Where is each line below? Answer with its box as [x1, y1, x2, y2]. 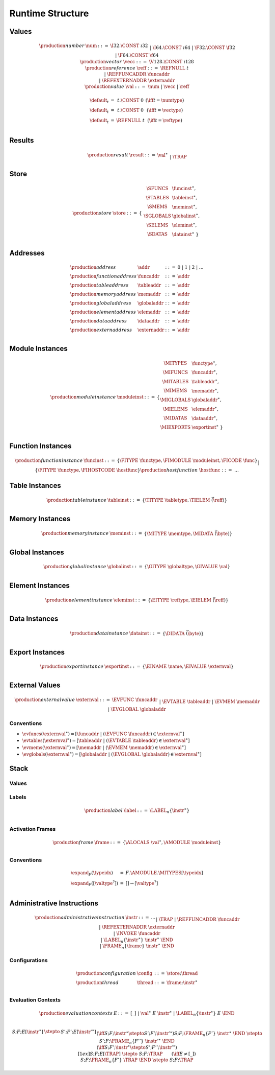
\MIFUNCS [162, 369, 188, 376]
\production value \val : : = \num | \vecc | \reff [84, 84, 189, 89]
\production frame [52, 839, 94, 845]
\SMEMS [147, 204, 168, 209]
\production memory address [70, 291, 136, 297]
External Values [9, 681, 61, 690]
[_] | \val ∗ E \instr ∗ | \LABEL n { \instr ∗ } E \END [130, 1010, 235, 1017]
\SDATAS [147, 231, 168, 237]
